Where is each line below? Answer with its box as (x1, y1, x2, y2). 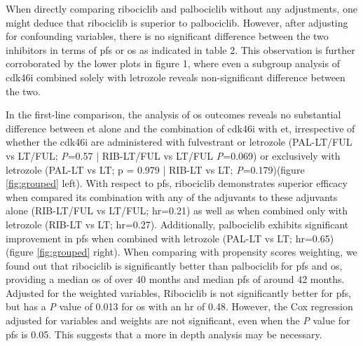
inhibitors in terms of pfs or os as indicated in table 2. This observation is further (6, 42, 355, 57)
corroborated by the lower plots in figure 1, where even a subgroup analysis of (6, 56, 340, 71)
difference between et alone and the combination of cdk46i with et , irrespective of (6, 120, 355, 135)
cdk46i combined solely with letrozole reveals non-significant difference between (6, 69, 345, 84)
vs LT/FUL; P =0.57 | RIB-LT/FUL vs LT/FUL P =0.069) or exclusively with (6, 148, 341, 162)
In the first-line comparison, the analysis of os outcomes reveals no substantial (6, 107, 341, 122)
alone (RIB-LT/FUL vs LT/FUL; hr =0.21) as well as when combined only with (6, 203, 348, 218)
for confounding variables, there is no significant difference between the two (6, 29, 329, 43)
